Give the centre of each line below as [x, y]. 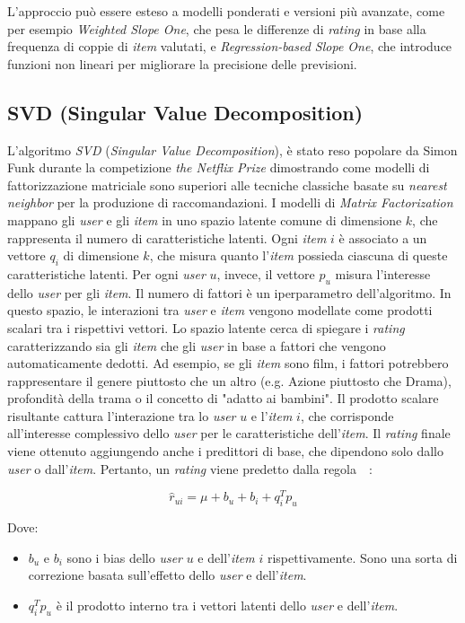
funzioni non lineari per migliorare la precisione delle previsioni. [182, 63]
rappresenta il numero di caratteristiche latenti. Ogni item [167, 237]
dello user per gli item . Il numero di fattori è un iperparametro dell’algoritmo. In [229, 292]
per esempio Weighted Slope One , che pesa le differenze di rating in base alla [217, 28]
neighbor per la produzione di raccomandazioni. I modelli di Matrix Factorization [230, 202]
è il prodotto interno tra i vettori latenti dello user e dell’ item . [227, 605]
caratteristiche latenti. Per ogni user [106, 273]
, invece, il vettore [266, 273]
